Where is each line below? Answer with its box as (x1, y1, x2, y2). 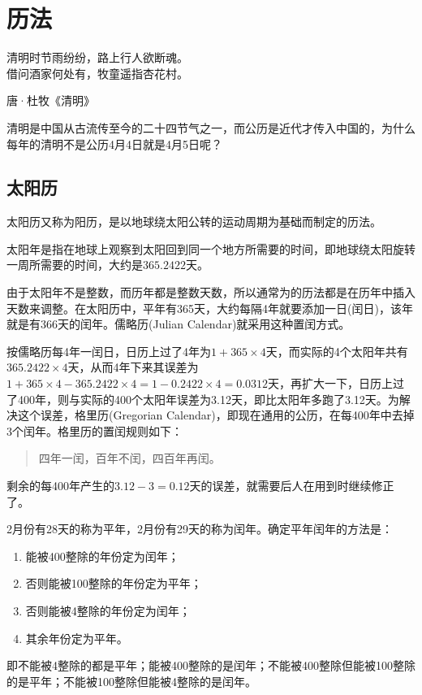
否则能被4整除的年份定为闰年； (25, 602, 191, 619)
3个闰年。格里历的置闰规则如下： (6, 422, 183, 439)
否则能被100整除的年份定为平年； (25, 575, 202, 592)
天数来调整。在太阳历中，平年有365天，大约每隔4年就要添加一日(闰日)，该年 (6, 299, 413, 316)
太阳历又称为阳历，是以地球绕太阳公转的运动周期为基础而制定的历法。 (6, 213, 381, 230)
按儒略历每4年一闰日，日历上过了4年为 (6, 342, 211, 359)
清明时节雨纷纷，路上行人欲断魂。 (6, 49, 188, 66)
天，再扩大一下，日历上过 (268, 375, 405, 392)
